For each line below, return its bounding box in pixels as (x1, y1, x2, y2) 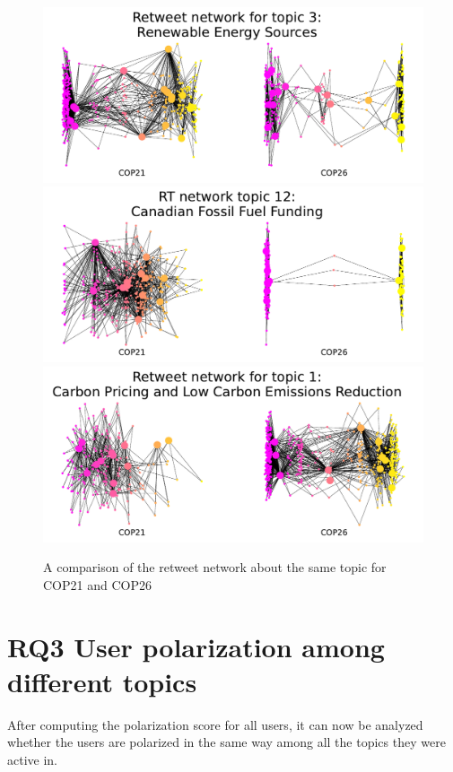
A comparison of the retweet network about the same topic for (43, 558, 387, 577)
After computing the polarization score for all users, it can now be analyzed (7, 715, 423, 733)
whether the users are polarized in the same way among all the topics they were (7, 733, 446, 751)
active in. (7, 750, 57, 768)
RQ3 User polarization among (7, 628, 385, 664)
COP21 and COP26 (43, 575, 152, 594)
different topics (7, 663, 197, 699)
